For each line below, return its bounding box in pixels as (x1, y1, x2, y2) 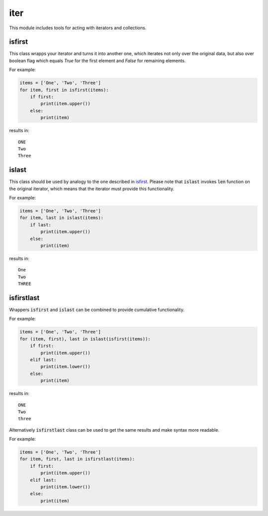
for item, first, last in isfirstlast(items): (19, 456, 135, 462)
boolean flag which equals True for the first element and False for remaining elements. (9, 58, 186, 64)
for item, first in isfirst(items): (19, 87, 109, 93)
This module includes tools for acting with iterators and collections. (9, 25, 146, 31)
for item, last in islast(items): (19, 215, 104, 221)
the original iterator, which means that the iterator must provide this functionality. (9, 186, 175, 192)
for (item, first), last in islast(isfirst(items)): (19, 336, 151, 342)
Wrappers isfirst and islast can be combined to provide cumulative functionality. (9, 307, 185, 313)
